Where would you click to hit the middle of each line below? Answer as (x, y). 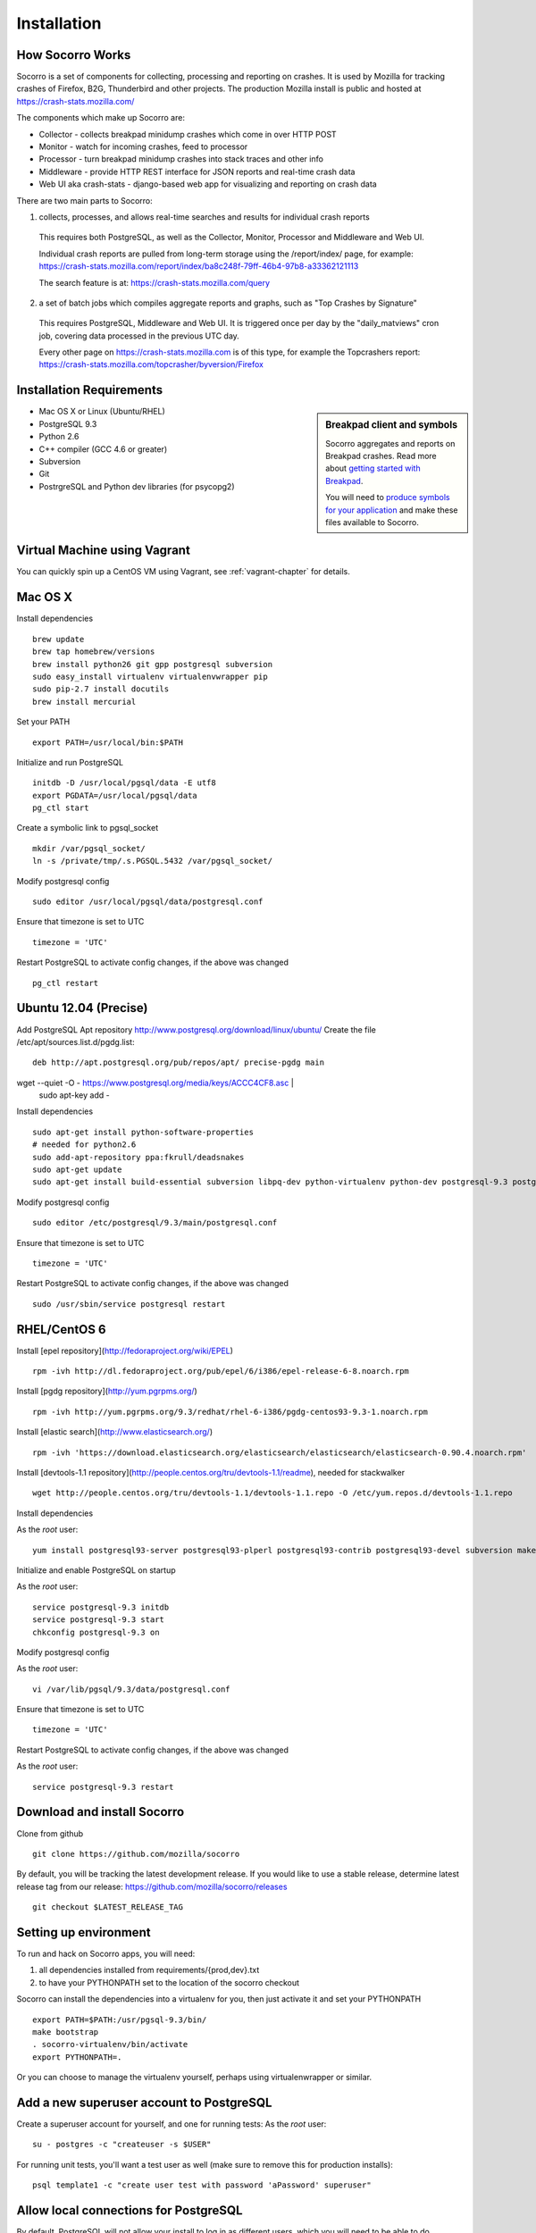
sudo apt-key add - (75, 1095)
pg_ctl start (61, 808)
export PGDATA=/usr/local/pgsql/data (115, 795)
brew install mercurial (84, 702)
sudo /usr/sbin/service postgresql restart (129, 1304)
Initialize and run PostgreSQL (70, 762)
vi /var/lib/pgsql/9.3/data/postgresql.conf (132, 1689)
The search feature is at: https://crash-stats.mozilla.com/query (155, 282)
